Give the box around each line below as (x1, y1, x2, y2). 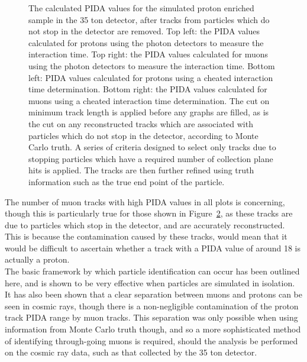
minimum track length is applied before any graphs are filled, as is (28, 106, 269, 118)
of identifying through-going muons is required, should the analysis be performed (5, 334, 298, 347)
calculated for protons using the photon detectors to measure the (28, 36, 264, 49)
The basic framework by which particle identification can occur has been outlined (5, 265, 300, 277)
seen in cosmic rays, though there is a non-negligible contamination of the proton (5, 299, 299, 312)
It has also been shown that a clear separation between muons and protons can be (5, 288, 302, 300)
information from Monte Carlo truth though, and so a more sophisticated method (5, 323, 301, 335)
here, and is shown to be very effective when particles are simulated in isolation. (5, 276, 295, 289)
